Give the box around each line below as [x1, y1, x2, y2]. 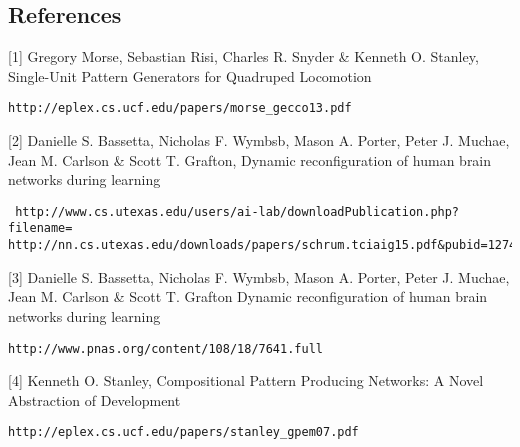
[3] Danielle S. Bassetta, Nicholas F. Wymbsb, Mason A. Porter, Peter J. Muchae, [8, 266, 510, 287]
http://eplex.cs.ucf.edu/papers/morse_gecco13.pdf [8, 101, 352, 116]
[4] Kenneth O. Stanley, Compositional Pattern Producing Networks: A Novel [8, 370, 484, 391]
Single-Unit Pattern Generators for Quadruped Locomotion [8, 65, 372, 86]
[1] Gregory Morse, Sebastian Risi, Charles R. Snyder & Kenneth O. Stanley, [8, 46, 479, 67]
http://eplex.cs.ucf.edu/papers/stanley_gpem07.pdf [8, 425, 359, 440]
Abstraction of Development [8, 389, 181, 410]
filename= [8, 221, 73, 236]
